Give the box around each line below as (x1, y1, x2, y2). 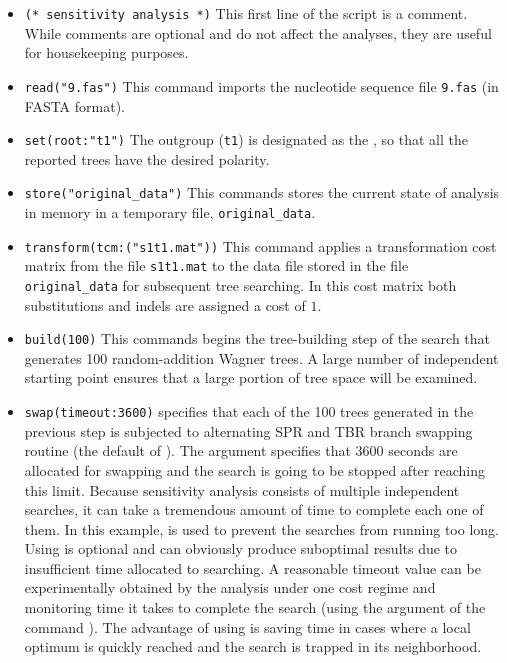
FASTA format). (24, 95, 125, 116)
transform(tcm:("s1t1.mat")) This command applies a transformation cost (24, 235, 497, 256)
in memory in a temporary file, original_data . (24, 202, 316, 222)
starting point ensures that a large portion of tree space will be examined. (24, 367, 478, 388)
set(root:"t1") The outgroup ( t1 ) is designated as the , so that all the (24, 129, 468, 150)
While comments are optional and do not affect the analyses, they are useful (24, 22, 492, 43)
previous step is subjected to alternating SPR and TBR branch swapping (24, 420, 473, 441)
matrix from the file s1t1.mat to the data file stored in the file (24, 255, 409, 276)
